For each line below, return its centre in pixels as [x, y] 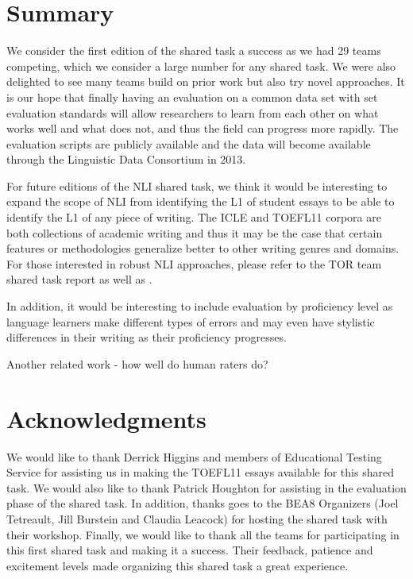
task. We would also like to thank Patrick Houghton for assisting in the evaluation [206, 487]
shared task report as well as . [79, 279]
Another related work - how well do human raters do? [137, 363]
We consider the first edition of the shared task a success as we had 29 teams [194, 50]
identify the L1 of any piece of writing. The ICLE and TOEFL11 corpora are [194, 217]
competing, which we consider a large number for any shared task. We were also [201, 66]
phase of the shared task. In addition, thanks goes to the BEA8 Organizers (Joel [203, 503]
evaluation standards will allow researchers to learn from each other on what [193, 112]
